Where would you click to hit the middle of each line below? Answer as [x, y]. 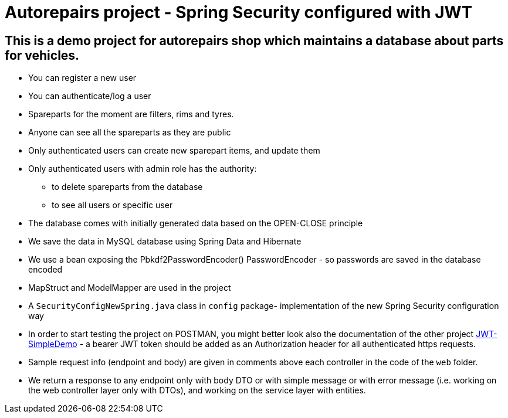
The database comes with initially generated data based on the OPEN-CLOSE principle [196, 223]
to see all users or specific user [112, 205]
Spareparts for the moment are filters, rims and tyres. [131, 114]
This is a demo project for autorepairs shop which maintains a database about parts [254, 40]
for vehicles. [42, 55]
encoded [45, 270]
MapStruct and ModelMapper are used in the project [130, 288]
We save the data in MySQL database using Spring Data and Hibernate [165, 242]
